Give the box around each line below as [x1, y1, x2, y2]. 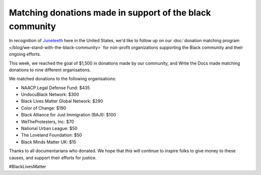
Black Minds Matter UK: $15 [21, 139, 76, 145]
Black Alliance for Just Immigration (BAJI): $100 [21, 112, 116, 118]
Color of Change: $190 [21, 105, 66, 111]
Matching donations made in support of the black [9, 7, 211, 18]
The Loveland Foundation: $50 [21, 132, 82, 138]
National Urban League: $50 [21, 126, 78, 131]
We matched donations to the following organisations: [9, 76, 116, 82]
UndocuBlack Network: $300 [21, 92, 79, 97]
